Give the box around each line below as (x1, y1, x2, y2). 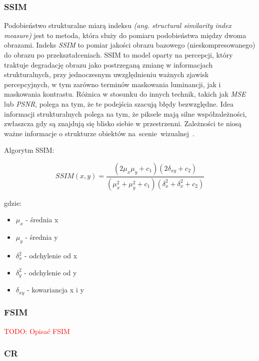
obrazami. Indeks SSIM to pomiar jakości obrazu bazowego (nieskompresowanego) (4, 40, 255, 50)
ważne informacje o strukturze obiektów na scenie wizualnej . (4, 128, 194, 138)
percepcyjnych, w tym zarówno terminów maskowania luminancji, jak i (4, 79, 221, 89)
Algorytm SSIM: (4, 145, 54, 155)
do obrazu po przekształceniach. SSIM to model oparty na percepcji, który (4, 50, 233, 60)
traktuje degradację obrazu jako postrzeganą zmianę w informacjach (4, 59, 213, 70)
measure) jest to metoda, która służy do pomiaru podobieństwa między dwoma (4, 30, 246, 40)
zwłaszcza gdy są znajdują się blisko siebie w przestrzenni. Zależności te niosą (4, 118, 242, 129)
